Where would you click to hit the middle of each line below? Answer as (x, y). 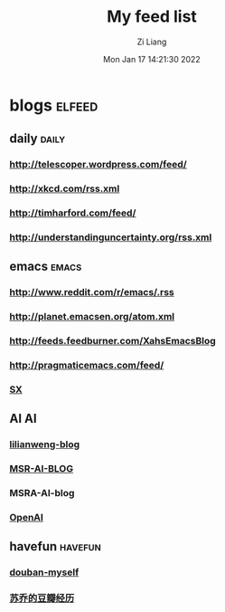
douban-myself (44, 572)
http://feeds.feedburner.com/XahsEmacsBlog (113, 341)
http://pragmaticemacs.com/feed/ (87, 366)
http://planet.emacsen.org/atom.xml (92, 317)
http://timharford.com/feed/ (73, 213)
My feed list (152, 17)
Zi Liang (152, 42)
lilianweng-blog (45, 445)
